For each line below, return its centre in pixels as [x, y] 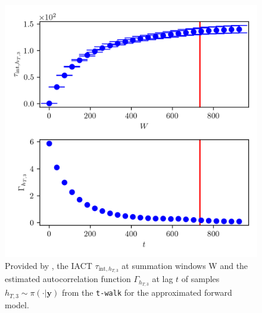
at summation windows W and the [185, 265]
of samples [200, 279]
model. [17, 304]
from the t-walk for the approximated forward [147, 292]
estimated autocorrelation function [68, 279]
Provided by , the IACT [49, 265]
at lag [163, 279]
